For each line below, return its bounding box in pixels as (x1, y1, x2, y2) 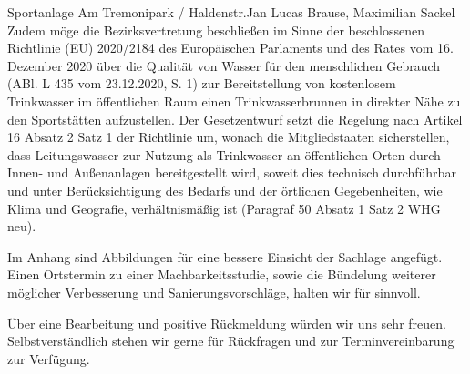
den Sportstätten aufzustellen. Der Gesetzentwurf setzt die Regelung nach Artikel (7, 109, 463, 128)
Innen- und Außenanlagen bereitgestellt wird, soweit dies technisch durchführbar (7, 163, 456, 182)
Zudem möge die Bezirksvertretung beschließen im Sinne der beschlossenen (7, 20, 425, 39)
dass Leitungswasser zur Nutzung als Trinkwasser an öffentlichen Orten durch (7, 145, 441, 164)
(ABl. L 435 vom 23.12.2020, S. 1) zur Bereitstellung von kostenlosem (7, 74, 396, 93)
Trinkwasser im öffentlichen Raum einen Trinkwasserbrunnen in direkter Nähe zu (7, 91, 461, 110)
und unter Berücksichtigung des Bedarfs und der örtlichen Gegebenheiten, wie (7, 180, 443, 199)
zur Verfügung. (7, 349, 90, 368)
